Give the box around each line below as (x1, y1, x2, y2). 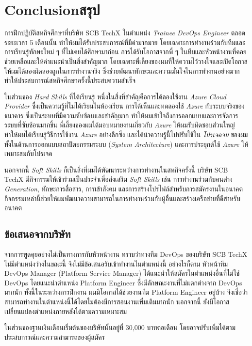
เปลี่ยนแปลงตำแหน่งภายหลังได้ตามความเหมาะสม (4, 306, 127, 316)
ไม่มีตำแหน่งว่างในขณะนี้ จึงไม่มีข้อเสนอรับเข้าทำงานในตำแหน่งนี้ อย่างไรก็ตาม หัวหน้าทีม (4, 258, 228, 268)
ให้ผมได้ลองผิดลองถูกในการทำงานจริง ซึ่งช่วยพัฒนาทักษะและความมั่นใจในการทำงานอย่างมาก (4, 65, 240, 76)
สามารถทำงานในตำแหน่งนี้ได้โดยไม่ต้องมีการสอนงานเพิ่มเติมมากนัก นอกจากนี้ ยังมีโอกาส (4, 296, 230, 306)
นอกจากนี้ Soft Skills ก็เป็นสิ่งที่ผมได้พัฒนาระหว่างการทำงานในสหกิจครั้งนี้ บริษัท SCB (4, 164, 228, 174)
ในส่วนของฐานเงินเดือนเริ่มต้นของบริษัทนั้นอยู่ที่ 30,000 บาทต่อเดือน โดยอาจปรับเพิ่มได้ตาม (4, 322, 236, 332)
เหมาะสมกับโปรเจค (4, 148, 52, 158)
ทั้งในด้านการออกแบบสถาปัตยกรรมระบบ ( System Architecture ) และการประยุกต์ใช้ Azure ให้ (4, 139, 249, 149)
